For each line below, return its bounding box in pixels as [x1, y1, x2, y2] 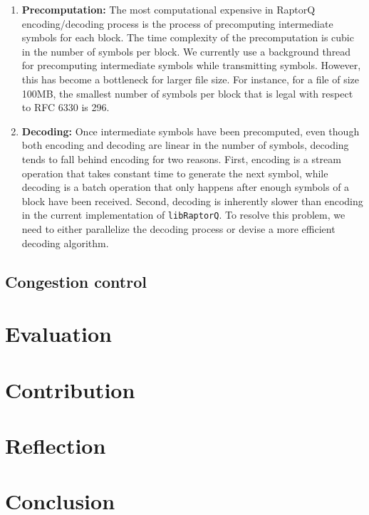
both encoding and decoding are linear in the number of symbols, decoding [21, 137, 349, 152]
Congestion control [5, 270, 147, 292]
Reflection [5, 430, 106, 459]
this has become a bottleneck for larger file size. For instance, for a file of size [21, 71, 360, 86]
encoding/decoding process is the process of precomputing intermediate [21, 16, 333, 31]
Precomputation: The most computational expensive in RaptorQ [21, 2, 316, 16]
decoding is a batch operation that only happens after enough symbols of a [21, 180, 350, 194]
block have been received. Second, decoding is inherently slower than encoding [21, 193, 363, 208]
